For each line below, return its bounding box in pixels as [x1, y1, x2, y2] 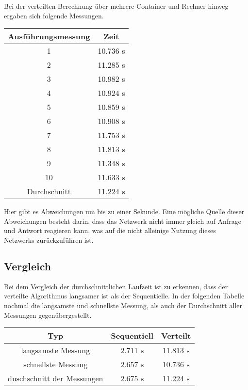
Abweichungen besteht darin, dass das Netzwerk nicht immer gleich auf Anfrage [4, 216, 241, 226]
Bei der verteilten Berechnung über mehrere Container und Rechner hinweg [4, 1, 229, 11]
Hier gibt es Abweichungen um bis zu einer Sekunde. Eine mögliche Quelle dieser [4, 206, 245, 217]
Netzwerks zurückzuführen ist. [4, 234, 94, 245]
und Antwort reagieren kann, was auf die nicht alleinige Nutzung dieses [4, 225, 216, 235]
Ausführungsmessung [8, 31, 90, 42]
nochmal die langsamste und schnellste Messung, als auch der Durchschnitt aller [4, 300, 242, 310]
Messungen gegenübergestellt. [4, 310, 92, 320]
